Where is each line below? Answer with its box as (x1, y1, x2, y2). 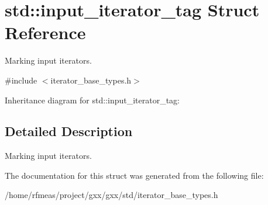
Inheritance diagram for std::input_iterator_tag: (5, 93, 180, 106)
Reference (5, 20, 86, 44)
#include (5, 74, 37, 86)
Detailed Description (5, 122, 133, 140)
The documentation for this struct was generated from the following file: (5, 169, 264, 181)
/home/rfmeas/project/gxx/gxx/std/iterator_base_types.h (5, 189, 218, 201)
